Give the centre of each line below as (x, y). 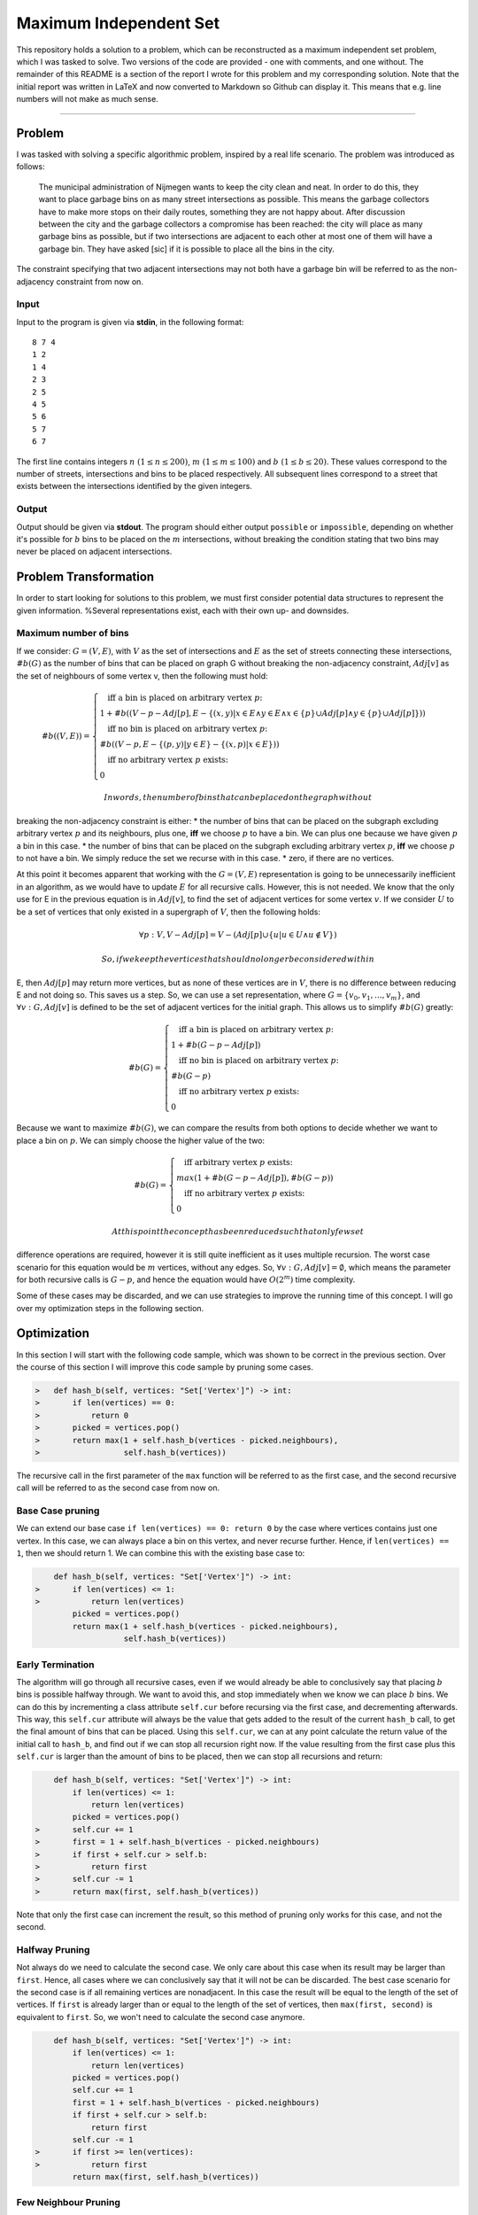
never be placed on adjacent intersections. (94, 552)
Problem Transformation (85, 577)
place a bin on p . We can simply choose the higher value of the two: (141, 1140)
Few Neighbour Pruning (69, 2203)
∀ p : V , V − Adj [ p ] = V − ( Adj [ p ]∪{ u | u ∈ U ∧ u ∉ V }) (238, 934)
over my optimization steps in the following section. (110, 1308)
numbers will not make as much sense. (87, 99)
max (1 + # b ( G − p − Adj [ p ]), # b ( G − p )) (255, 1177)
